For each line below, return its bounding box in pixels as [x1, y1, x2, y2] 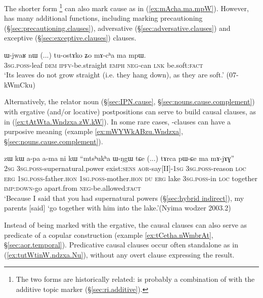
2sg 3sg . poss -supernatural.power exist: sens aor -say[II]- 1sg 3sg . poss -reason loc [4, 162, 246, 173]
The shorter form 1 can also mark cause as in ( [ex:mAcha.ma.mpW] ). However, [4, 2, 249, 13]
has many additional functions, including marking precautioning [4, 13, 203, 23]
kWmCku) [4, 79, 35, 90]
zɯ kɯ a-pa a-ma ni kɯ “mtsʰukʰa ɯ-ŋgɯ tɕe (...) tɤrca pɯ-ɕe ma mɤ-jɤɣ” [4, 153, 235, 163]
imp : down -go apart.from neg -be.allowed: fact [4, 183, 141, 193]
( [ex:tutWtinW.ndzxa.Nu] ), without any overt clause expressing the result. [4, 249, 235, 260]
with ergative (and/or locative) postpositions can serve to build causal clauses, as [4, 106, 256, 116]
